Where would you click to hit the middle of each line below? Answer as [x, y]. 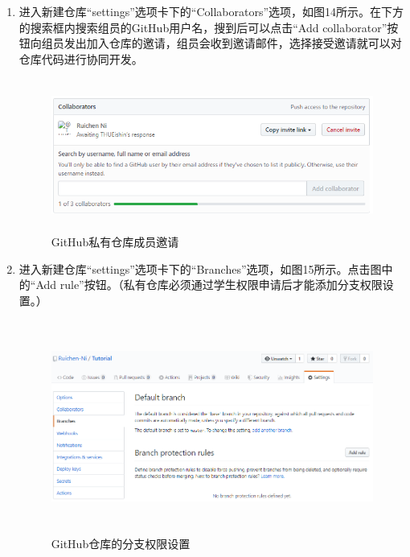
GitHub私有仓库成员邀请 [115, 241]
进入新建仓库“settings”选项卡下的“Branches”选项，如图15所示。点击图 [200, 268]
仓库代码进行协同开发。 [81, 58]
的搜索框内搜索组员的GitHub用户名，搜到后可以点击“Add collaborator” [203, 27]
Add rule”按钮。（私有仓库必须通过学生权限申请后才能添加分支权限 [209, 285]
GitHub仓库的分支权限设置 [121, 544]
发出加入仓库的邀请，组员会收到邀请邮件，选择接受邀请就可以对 [233, 43]
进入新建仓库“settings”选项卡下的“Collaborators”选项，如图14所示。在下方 [211, 11]
